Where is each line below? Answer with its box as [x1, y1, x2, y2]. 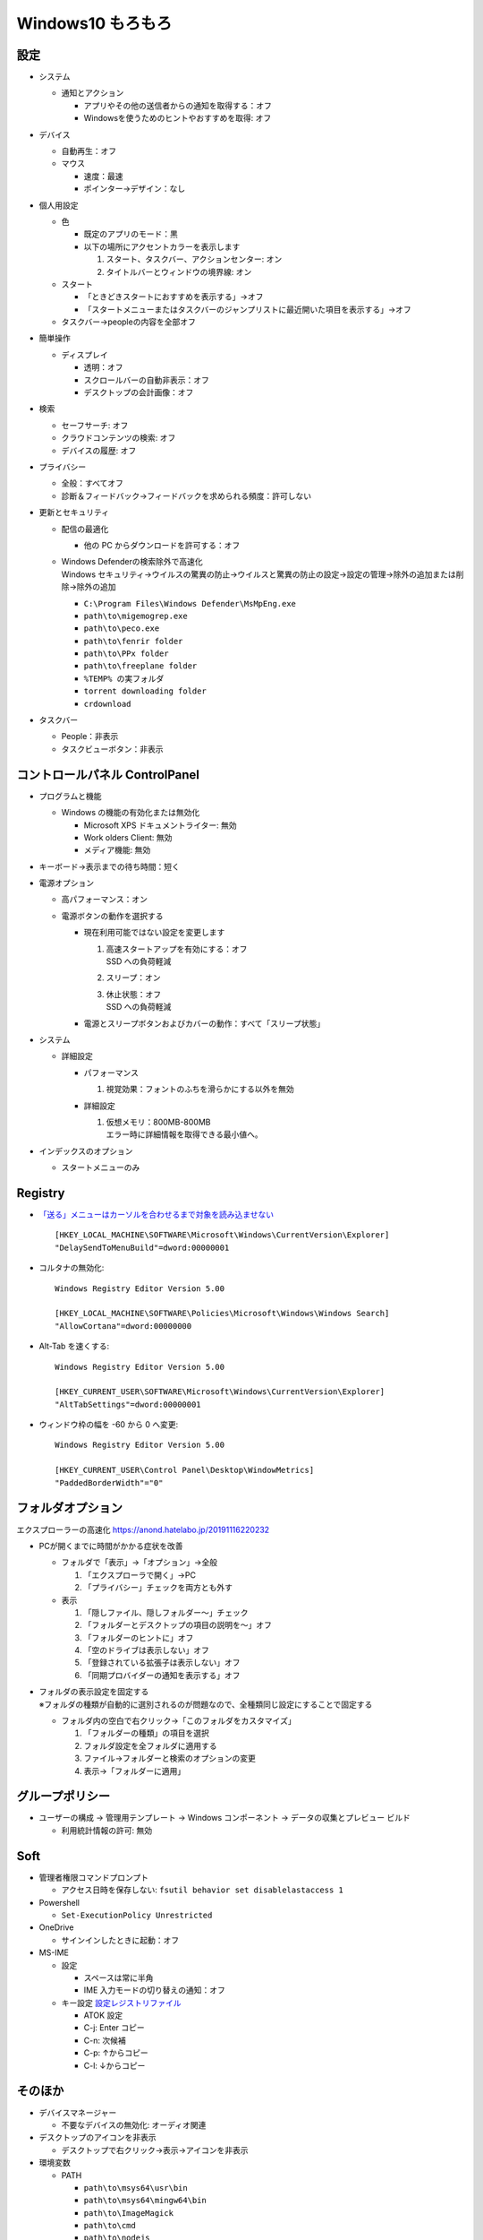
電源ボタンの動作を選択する [61, 910, 164, 921]
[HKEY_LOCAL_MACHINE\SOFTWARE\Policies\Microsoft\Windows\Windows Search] [55, 1308, 390, 1319]
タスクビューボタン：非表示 [61, 744, 164, 754]
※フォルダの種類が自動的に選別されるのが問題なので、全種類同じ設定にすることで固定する [38, 1699, 373, 1710]
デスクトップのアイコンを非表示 [38, 2132, 157, 2143]
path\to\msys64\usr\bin [83, 2183, 188, 2193]
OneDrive [38, 1922, 74, 1933]
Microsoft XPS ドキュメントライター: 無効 [83, 820, 237, 831]
